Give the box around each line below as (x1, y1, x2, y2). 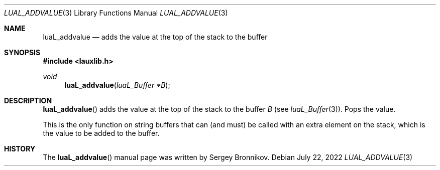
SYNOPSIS (4, 48, 41, 57)
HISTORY (4, 144, 36, 153)
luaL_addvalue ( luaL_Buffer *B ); (64, 81, 170, 89)
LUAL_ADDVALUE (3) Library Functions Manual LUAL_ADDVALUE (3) (4, 9, 228, 17)
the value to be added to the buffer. (43, 129, 160, 137)
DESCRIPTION (4, 96, 52, 105)
